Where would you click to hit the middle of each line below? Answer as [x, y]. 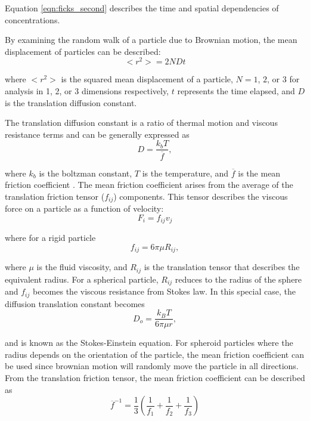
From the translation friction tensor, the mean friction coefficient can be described [155, 378]
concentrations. [32, 19]
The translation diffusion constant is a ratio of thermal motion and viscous [141, 123]
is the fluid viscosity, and [82, 267]
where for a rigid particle [50, 238]
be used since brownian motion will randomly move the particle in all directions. [152, 366]
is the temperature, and [185, 173]
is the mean [259, 173]
